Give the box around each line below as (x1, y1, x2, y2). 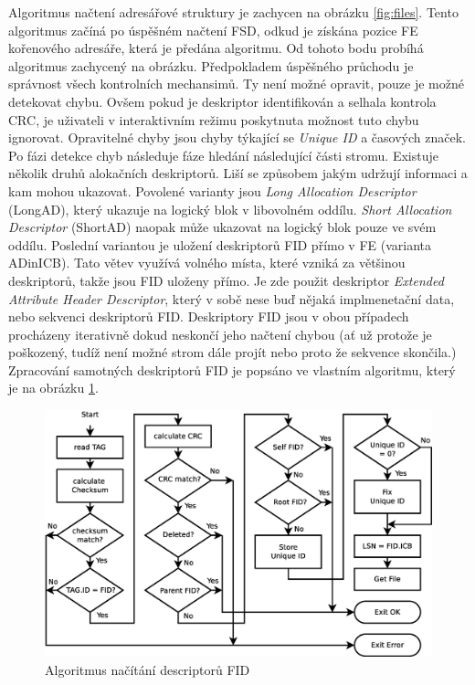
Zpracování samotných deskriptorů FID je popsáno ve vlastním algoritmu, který (8, 360, 456, 379)
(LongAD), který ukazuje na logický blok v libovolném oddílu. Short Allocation (8, 199, 452, 218)
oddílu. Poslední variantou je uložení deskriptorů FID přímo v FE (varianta (8, 235, 432, 254)
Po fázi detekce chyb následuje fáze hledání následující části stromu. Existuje (8, 145, 438, 164)
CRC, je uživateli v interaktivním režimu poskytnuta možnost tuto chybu (8, 110, 419, 129)
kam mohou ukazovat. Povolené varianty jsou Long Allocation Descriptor (8, 181, 417, 200)
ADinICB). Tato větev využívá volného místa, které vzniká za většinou (8, 253, 406, 272)
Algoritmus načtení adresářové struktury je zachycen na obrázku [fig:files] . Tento (8, 3, 459, 21)
